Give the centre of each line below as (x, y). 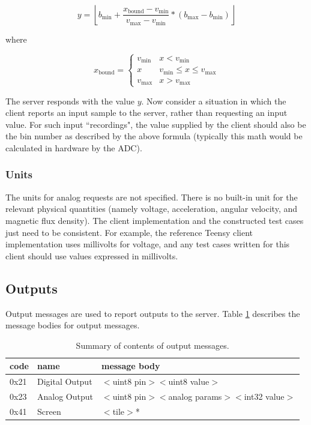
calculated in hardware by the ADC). (74, 147)
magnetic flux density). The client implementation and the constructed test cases (155, 220)
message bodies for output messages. (73, 325)
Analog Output (65, 396)
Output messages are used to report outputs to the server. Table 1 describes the (153, 313)
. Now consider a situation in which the (214, 101)
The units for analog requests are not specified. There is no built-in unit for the (152, 197)
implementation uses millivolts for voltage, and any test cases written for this (148, 244)
